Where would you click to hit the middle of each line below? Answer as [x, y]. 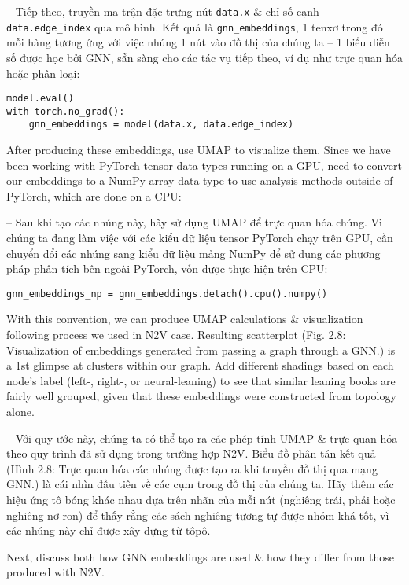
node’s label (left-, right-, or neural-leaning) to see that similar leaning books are [201, 380]
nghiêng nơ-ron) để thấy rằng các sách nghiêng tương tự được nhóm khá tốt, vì [198, 515]
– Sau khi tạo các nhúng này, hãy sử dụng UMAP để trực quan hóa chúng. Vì [194, 222]
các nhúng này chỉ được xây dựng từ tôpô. [109, 530]
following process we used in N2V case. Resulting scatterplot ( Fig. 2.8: [176, 335]
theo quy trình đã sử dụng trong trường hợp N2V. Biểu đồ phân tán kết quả [191, 453]
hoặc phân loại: [43, 73]
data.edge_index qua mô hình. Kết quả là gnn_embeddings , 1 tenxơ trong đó [195, 26]
